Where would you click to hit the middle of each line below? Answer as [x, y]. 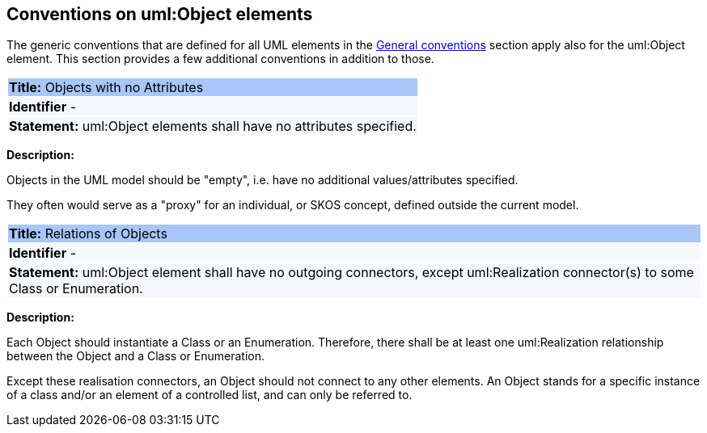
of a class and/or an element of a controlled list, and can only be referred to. [210, 395]
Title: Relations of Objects [88, 234]
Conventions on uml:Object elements [160, 14]
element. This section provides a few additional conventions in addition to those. [220, 59]
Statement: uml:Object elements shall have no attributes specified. [213, 126]
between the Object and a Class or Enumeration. [135, 356]
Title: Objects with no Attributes [106, 88]
